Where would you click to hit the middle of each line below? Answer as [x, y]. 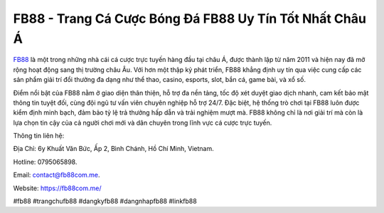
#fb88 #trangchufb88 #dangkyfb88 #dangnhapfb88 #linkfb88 [105, 201]
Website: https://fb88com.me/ [57, 188]
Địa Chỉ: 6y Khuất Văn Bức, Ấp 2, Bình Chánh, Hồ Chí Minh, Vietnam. [113, 149]
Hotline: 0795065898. [45, 162]
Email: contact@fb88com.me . [57, 175]
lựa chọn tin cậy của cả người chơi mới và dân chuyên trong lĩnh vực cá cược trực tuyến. [143, 123]
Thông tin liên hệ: [39, 136]
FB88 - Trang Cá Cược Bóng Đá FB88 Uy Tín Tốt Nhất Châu [190, 19]
